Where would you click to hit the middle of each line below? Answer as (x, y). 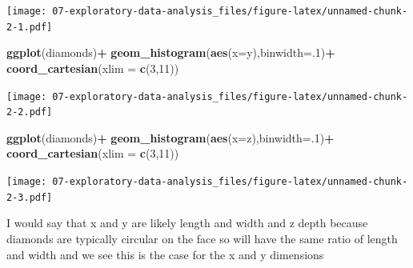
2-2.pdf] (30, 112)
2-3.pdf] (30, 197)
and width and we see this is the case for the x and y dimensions (165, 254)
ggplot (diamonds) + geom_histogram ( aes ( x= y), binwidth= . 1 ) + (171, 52)
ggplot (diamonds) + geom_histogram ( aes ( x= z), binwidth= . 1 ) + (170, 137)
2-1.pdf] (30, 27)
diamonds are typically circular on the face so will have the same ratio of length (202, 238)
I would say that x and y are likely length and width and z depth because (187, 223)
